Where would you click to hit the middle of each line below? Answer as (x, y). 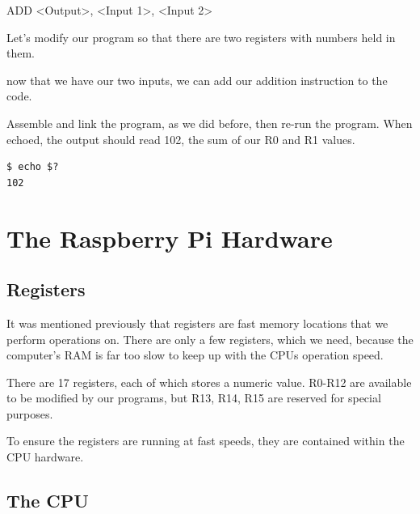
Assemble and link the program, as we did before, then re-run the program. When (210, 123)
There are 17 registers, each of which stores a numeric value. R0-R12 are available (209, 382)
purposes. (30, 413)
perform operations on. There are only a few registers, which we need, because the (210, 339)
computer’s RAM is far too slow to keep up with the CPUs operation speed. (195, 355)
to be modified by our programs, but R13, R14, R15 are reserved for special (194, 398)
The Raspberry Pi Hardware (170, 238)
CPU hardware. (45, 457)
